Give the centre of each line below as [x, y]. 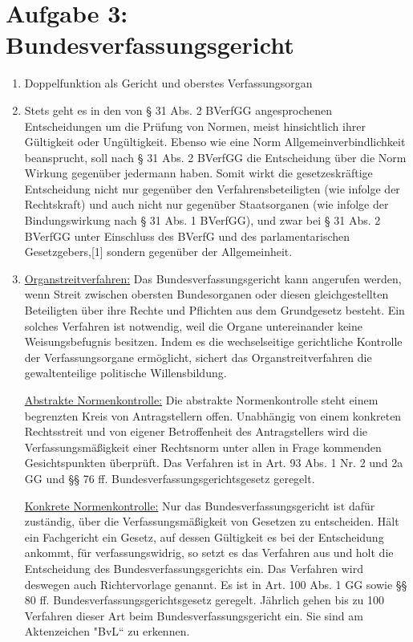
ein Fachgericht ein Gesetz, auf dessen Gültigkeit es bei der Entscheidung [204, 536]
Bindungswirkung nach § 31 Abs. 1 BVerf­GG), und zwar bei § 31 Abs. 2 [202, 220]
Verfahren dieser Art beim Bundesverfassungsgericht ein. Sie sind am [194, 615]
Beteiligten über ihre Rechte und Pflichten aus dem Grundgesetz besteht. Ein [215, 310]
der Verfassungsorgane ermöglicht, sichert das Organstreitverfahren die [198, 357]
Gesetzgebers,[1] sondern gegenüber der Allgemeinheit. [158, 252]
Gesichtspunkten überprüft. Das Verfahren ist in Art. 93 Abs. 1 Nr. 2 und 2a [214, 463]
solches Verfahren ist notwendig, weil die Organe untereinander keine [193, 325]
